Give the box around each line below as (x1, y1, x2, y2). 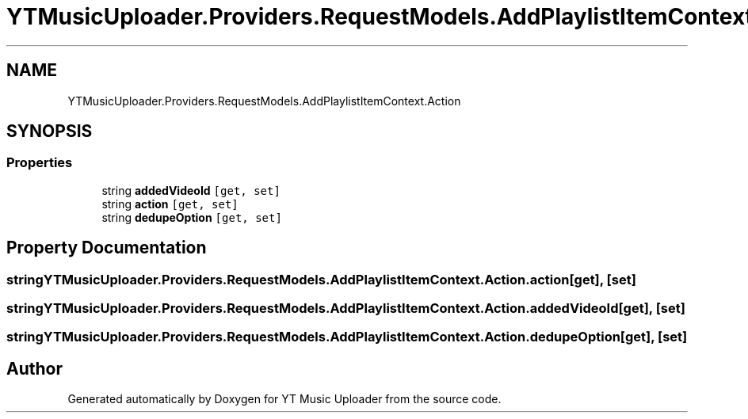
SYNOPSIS (6, 121, 93, 142)
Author (6, 358, 63, 379)
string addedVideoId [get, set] (101, 183, 280, 197)
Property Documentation (6, 238, 207, 258)
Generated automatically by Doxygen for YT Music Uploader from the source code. (67, 392, 502, 406)
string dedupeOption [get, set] (101, 210, 282, 224)
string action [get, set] (101, 196, 239, 211)
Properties (6, 154, 73, 171)
